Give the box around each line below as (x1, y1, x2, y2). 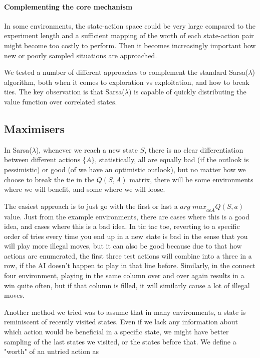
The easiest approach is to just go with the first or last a (4, 200, 178, 211)
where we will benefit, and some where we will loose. (4, 184, 165, 194)
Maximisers (4, 121, 65, 136)
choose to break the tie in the (4, 174, 95, 184)
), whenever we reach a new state (36, 144, 138, 155)
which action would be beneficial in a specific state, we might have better (4, 326, 229, 337)
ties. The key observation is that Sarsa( (4, 86, 125, 97)
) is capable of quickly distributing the (128, 86, 246, 97)
